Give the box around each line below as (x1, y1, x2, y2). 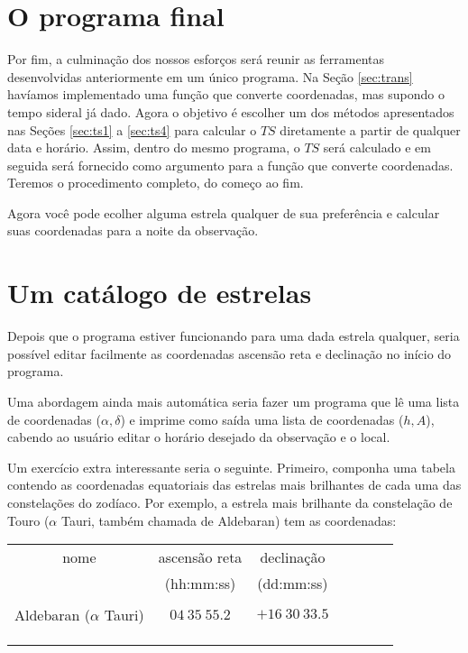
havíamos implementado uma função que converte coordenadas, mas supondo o (7, 85, 445, 104)
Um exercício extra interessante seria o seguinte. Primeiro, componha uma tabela (7, 457, 455, 476)
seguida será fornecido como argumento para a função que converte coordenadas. (7, 155, 454, 174)
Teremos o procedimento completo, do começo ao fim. (7, 173, 304, 192)
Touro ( (7, 510, 50, 529)
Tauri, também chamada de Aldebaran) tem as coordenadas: (60, 510, 397, 529)
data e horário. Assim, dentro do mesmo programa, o (7, 138, 300, 157)
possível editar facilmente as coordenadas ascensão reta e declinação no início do (7, 344, 452, 363)
